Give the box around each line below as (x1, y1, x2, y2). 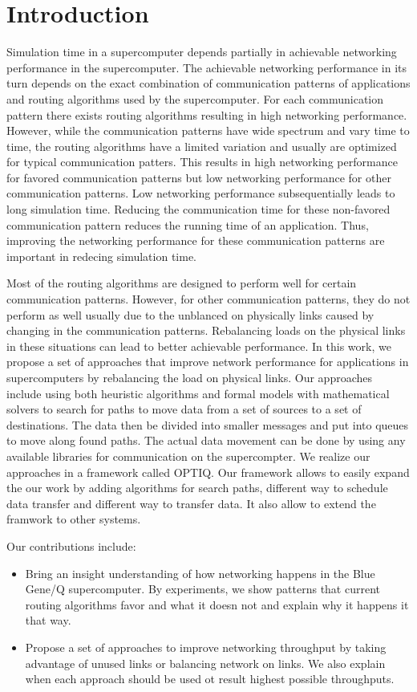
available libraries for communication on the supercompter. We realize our (6, 447, 370, 464)
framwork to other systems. (6, 511, 141, 527)
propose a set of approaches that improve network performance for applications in (6, 353, 409, 370)
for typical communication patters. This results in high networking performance (6, 153, 398, 170)
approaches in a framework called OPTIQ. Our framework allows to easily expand (6, 463, 410, 480)
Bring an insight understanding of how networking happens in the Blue (25, 564, 375, 581)
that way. (25, 612, 71, 629)
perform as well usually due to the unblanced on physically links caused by (6, 306, 374, 323)
